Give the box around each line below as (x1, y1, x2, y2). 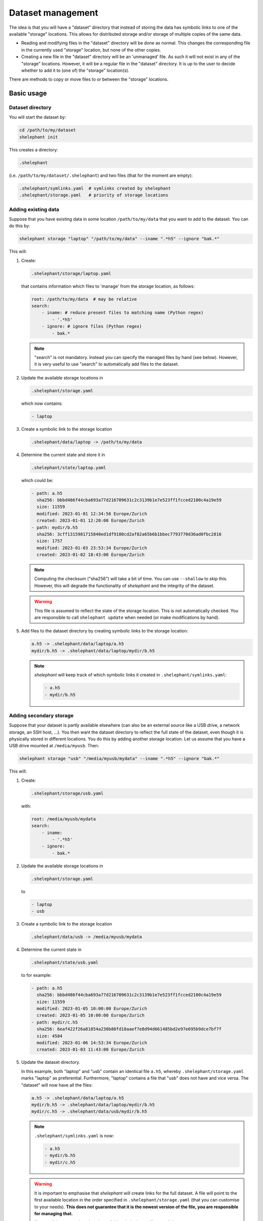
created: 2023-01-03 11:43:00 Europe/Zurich (37, 1047, 145, 1053)
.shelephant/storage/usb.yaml (31, 790, 104, 796)
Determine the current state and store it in (21, 452, 106, 458)
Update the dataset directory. (21, 1059, 80, 1065)
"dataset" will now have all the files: (21, 1082, 93, 1088)
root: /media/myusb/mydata (31, 816, 96, 821)
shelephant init (19, 134, 58, 140)
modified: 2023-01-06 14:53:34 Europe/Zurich (37, 1040, 147, 1046)
